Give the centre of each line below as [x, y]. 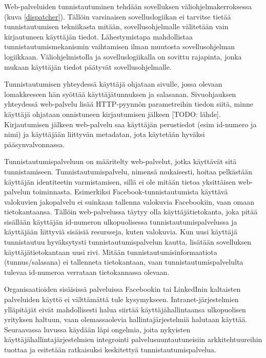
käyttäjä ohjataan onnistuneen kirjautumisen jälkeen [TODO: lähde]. [112, 114]
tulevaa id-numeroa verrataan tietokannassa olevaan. [87, 272]
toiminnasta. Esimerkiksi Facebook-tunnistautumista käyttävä [130, 192]
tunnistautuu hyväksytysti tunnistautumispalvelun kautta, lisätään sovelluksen [128, 242]
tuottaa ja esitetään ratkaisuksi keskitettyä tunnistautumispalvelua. [110, 349]
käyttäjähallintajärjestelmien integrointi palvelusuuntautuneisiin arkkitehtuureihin [133, 339]
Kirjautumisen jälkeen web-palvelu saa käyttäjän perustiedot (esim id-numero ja [130, 124]
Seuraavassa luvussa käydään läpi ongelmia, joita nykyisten [97, 329]
